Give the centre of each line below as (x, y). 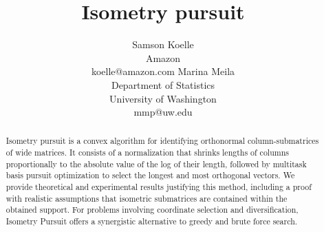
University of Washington (163, 98)
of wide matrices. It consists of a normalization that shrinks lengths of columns (147, 152)
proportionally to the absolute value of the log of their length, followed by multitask (156, 164)
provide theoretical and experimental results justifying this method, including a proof (159, 187)
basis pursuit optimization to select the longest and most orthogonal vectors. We (150, 175)
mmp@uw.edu (163, 112)
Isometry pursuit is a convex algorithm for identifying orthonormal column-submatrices (162, 141)
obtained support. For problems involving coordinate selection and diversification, (152, 210)
